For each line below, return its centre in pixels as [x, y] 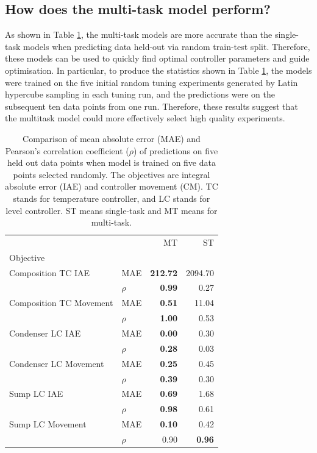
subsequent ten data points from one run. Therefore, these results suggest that [151, 106]
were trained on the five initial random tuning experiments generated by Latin [151, 82]
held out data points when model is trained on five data [111, 162]
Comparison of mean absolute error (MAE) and [112, 138]
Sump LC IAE [36, 394]
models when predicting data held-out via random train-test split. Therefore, [167, 46]
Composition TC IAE [50, 272]
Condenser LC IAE [45, 333]
